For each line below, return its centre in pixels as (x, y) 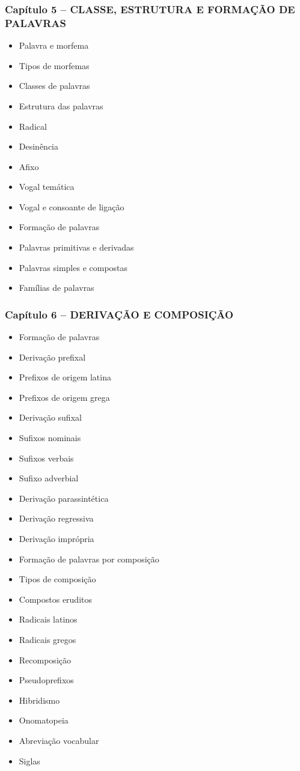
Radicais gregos (47, 639)
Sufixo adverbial (49, 478)
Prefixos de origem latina (65, 377)
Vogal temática (47, 187)
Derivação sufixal (50, 417)
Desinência (39, 146)
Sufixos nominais (50, 438)
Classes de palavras (54, 86)
